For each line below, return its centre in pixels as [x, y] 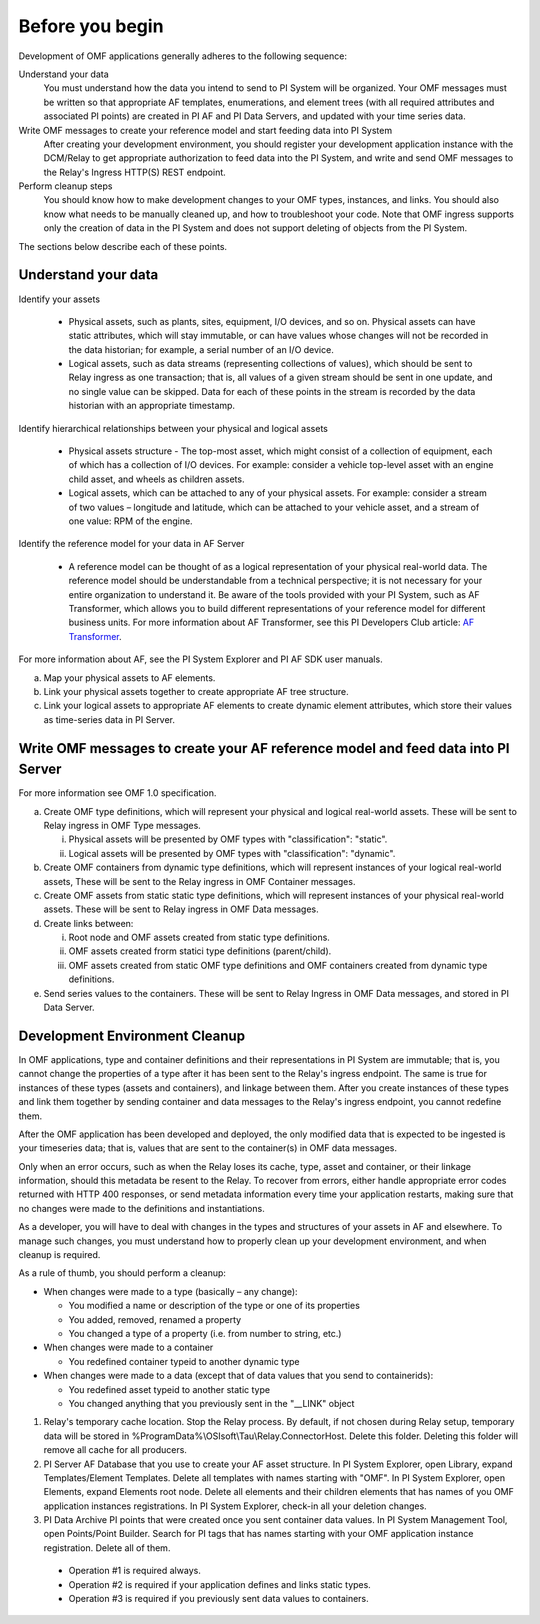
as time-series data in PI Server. [109, 719]
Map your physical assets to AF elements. [129, 677]
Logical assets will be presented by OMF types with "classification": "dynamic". [232, 853]
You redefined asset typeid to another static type [169, 1389]
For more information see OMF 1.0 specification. [117, 793]
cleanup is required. [59, 1255]
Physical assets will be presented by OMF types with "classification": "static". [228, 839]
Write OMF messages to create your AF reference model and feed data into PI [264, 748]
